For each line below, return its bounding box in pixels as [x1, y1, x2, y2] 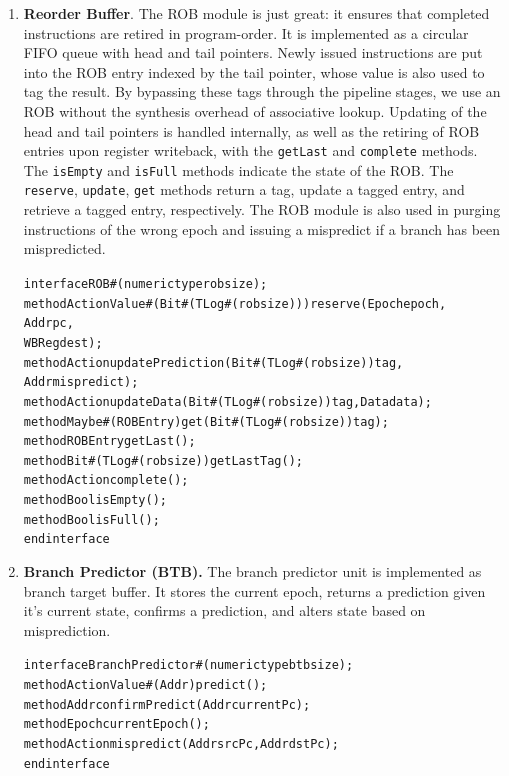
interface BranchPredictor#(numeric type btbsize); [23, 658, 354, 673]
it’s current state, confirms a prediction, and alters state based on [23, 600, 426, 621]
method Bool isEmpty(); [23, 493, 167, 508]
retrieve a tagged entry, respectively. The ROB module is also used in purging [23, 199, 501, 220]
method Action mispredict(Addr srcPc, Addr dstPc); [23, 737, 339, 752]
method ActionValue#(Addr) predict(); [23, 678, 268, 693]
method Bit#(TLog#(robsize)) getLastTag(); [23, 453, 304, 468]
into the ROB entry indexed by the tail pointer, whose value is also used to [23, 61, 485, 82]
